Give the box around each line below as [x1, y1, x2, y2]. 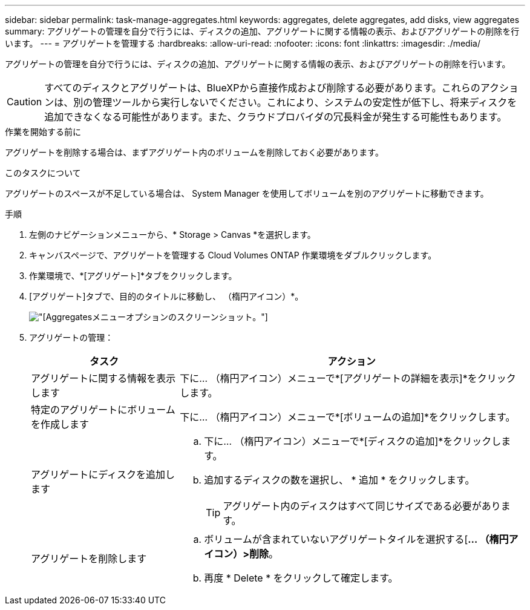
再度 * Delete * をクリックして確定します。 [204, 572, 398, 584]
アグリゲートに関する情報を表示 [31, 372, 176, 384]
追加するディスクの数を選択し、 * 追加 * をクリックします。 [204, 474, 475, 486]
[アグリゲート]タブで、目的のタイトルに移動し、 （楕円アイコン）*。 [29, 291, 304, 301]
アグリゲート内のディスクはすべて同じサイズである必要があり [223, 500, 501, 512]
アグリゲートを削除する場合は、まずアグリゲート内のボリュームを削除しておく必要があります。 [5, 147, 384, 157]
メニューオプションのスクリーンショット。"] [92, 312, 268, 322]
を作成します [31, 418, 90, 430]
